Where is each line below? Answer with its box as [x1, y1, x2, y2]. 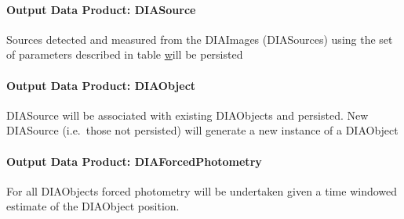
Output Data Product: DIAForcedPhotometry [6, 153, 262, 169]
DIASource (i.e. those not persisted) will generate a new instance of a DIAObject [6, 122, 399, 138]
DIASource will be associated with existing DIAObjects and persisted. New [6, 106, 369, 123]
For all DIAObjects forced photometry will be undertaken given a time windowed [6, 182, 398, 199]
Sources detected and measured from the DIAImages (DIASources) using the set [6, 31, 393, 47]
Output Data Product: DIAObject [6, 77, 196, 93]
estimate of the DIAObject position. [6, 198, 180, 214]
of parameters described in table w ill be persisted [6, 46, 243, 63]
